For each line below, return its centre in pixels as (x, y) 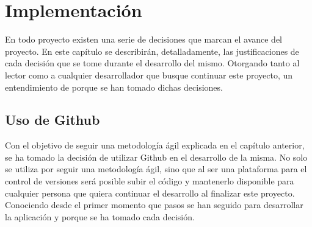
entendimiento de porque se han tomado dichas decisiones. (114, 87)
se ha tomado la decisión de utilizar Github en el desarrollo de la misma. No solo (156, 157)
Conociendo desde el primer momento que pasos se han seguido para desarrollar (154, 205)
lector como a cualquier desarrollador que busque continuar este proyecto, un (149, 75)
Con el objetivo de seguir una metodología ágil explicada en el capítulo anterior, (155, 145)
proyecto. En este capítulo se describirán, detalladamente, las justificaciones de (152, 51)
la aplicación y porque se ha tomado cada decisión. (100, 216)
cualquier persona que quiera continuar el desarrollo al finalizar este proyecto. (150, 193)
